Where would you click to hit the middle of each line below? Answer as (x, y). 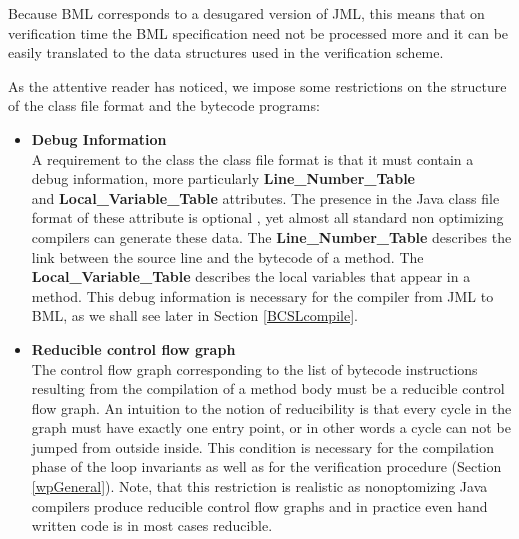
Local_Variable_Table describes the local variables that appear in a (251, 276)
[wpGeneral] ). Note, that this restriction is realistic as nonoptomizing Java (259, 486)
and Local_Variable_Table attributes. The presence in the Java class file (265, 197)
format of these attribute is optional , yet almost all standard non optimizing (267, 217)
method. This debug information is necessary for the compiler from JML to (262, 295)
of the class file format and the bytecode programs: (164, 105)
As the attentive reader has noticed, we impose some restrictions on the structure (257, 85)
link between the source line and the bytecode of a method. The (227, 256)
